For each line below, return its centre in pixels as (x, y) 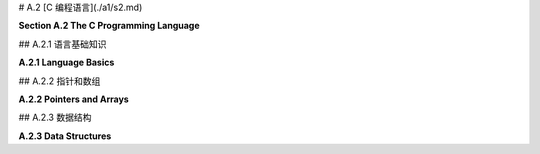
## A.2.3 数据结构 (55, 117)
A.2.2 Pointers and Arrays (73, 99)
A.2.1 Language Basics (66, 62)
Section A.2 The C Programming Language (109, 26)
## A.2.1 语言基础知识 (62, 44)
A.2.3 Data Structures (65, 136)
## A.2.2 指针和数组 (59, 81)
